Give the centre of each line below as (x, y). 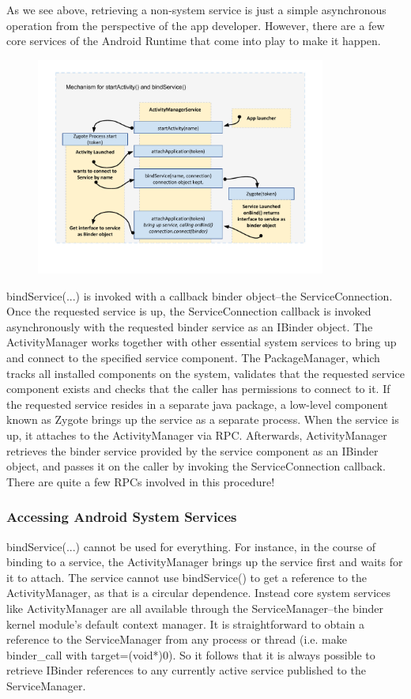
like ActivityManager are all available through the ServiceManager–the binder (195, 608)
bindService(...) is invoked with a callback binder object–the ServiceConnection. (200, 295)
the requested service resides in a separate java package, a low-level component (197, 404)
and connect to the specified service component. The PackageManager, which (193, 358)
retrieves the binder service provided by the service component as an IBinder (192, 450)
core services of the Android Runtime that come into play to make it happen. (194, 41)
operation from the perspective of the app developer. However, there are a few (196, 25)
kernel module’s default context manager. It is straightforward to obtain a (186, 623)
